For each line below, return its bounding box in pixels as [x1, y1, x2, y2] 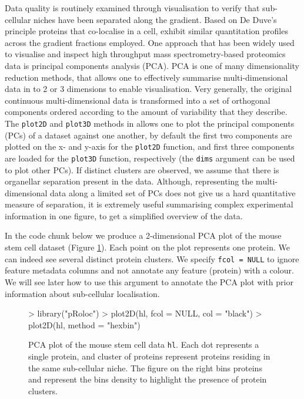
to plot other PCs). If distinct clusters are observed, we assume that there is [5, 163, 279, 176]
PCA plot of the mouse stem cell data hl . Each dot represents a [28, 338, 259, 351]
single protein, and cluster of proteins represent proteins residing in [28, 349, 270, 362]
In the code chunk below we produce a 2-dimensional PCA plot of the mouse [5, 229, 282, 242]
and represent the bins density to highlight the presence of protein [28, 373, 267, 385]
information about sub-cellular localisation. [5, 287, 160, 299]
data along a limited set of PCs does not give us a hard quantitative [50, 186, 296, 199]
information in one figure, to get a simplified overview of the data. [5, 209, 243, 222]
